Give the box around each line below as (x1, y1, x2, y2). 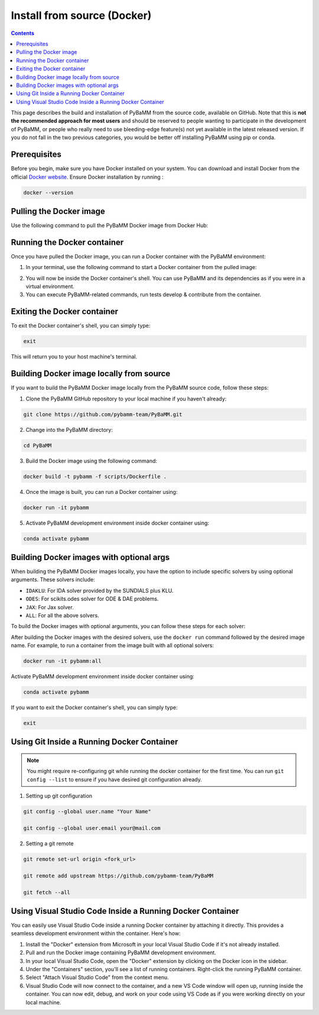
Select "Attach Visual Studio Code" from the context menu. (25, 974, 170, 981)
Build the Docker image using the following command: (25, 457, 158, 464)
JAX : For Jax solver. (25, 603, 74, 610)
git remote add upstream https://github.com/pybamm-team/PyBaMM (23, 872, 214, 879)
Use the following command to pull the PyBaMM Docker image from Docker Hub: (11, 222, 209, 229)
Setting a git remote (25, 840, 74, 847)
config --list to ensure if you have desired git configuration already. (27, 775, 202, 783)
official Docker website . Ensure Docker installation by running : (11, 173, 164, 180)
